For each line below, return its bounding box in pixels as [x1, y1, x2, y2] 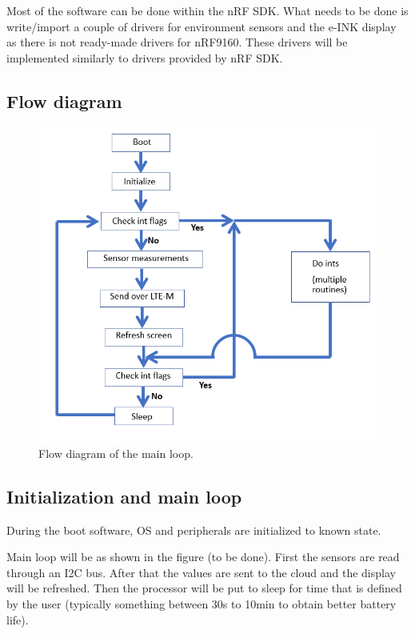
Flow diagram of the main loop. [38, 444, 194, 461]
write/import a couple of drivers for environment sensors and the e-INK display [6, 18, 397, 34]
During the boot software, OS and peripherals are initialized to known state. [6, 521, 381, 538]
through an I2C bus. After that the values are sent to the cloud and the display [6, 564, 396, 580]
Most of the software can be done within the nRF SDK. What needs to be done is [6, 2, 409, 18]
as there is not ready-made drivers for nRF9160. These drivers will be [6, 34, 348, 50]
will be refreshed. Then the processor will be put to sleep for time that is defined [6, 580, 402, 596]
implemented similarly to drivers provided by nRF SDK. [6, 49, 283, 66]
